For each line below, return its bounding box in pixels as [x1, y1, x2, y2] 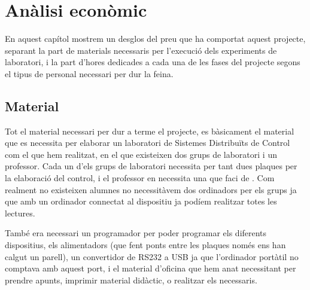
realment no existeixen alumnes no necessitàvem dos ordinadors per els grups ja [5, 183, 297, 196]
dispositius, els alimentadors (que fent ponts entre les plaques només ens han [5, 239, 286, 251]
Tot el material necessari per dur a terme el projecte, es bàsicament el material [5, 124, 294, 137]
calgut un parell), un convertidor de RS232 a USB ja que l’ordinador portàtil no [5, 250, 299, 262]
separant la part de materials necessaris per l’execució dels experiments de [5, 44, 277, 56]
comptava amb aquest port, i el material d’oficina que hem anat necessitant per [5, 262, 296, 274]
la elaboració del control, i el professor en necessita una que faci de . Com [5, 172, 275, 184]
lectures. [5, 206, 35, 219]
